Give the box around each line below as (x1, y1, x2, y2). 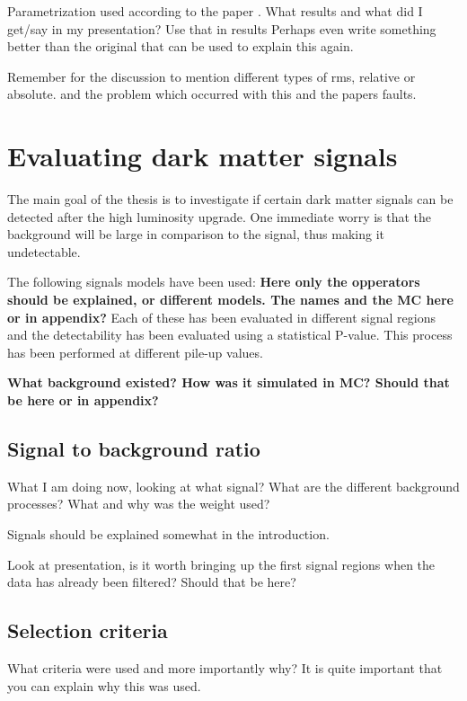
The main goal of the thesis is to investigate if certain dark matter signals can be (7, 190, 454, 209)
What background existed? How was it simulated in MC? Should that (7, 373, 450, 392)
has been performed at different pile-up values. (7, 342, 263, 361)
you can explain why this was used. (7, 676, 201, 695)
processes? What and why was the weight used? (7, 494, 270, 513)
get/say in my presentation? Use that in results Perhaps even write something (7, 19, 436, 38)
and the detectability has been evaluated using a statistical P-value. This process (7, 325, 453, 344)
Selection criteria (7, 617, 168, 644)
